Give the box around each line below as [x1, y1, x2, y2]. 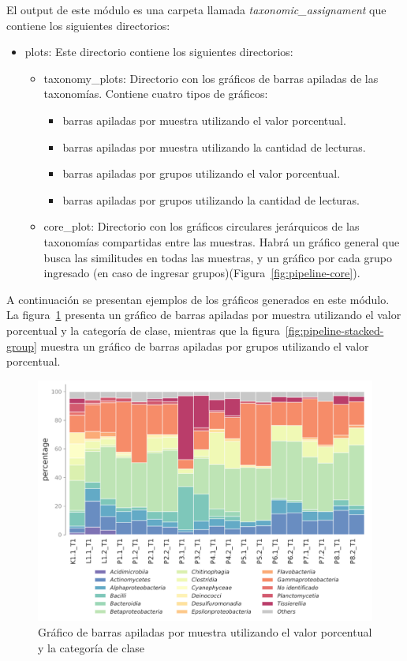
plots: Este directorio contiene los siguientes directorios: [24, 43, 293, 60]
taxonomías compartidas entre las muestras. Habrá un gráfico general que [43, 233, 400, 250]
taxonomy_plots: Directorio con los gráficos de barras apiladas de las [43, 69, 379, 86]
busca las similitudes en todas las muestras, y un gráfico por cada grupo [43, 249, 392, 265]
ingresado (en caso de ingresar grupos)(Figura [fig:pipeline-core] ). [43, 265, 360, 281]
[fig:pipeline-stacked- [285, 321, 384, 338]
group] [6, 337, 37, 354]
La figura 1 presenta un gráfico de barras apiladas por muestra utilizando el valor [6, 306, 401, 323]
